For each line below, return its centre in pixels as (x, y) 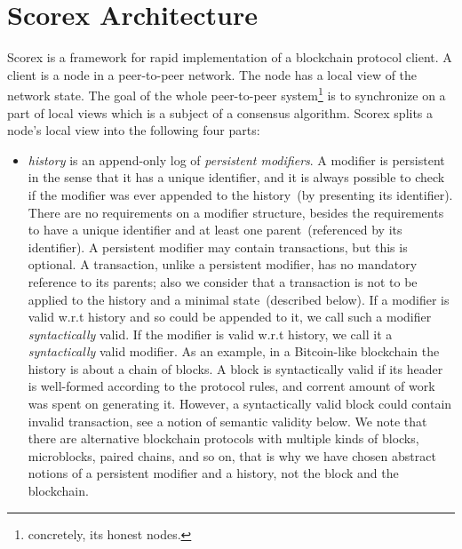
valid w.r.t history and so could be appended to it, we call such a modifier (230, 317)
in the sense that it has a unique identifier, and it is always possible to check (236, 177)
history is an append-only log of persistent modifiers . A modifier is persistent (236, 159)
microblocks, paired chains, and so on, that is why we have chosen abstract (232, 455)
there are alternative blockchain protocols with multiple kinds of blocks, (223, 438)
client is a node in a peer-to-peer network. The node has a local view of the (212, 74)
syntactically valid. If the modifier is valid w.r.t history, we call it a (210, 334)
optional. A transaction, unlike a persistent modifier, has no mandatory (223, 264)
